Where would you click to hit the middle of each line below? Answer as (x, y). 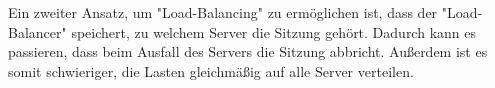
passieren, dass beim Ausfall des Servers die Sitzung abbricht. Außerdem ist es (248, 51)
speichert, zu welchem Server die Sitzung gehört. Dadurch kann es (273, 31)
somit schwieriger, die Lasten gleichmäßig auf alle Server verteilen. (211, 70)
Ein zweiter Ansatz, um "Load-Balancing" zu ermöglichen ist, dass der (223, 12)
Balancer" (37, 31)
